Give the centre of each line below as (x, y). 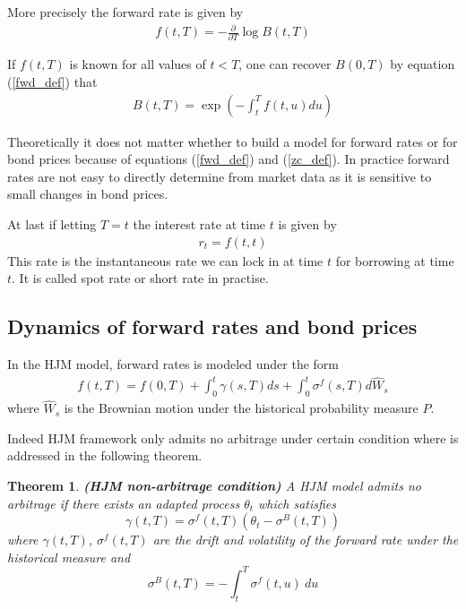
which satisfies (297, 503)
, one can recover (285, 64)
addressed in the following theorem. (105, 455)
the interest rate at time (199, 224)
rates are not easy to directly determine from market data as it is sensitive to (220, 176)
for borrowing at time (395, 260)
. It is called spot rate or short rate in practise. (140, 278)
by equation (423, 64)
